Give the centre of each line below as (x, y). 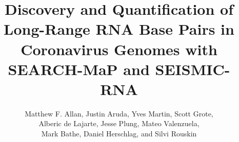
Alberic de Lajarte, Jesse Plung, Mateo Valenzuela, (119, 123)
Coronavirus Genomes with (119, 49)
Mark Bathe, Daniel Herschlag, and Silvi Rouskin (119, 134)
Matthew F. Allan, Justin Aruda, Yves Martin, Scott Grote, (119, 113)
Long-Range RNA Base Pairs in (119, 29)
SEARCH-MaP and (79, 69)
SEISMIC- (193, 69)
